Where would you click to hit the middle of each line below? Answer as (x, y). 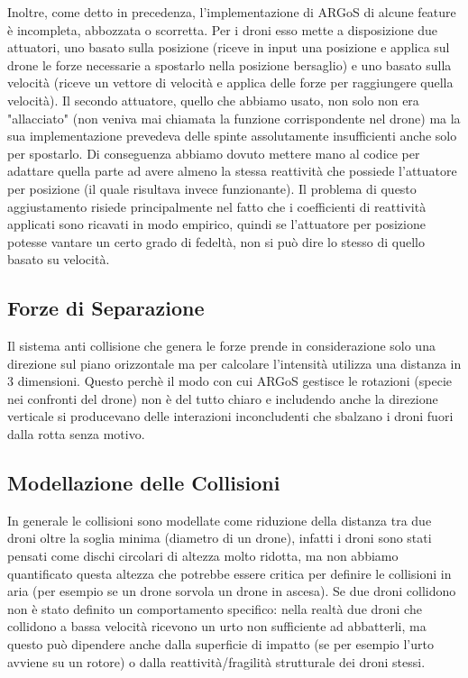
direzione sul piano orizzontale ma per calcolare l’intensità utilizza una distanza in (234, 363)
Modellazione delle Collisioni (144, 483)
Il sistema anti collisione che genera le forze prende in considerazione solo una (221, 346)
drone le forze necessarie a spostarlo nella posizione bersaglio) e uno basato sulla (229, 64)
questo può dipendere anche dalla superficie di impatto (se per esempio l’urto (220, 644)
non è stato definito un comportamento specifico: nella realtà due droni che (215, 608)
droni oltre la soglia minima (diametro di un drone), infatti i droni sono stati (220, 538)
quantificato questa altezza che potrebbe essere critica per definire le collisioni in (229, 573)
